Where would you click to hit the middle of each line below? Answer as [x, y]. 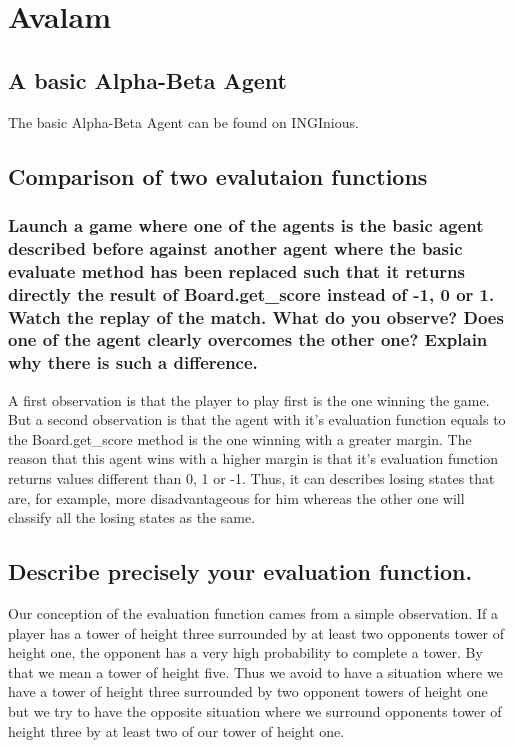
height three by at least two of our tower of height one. [176, 730]
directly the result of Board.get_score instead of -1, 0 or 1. [251, 293]
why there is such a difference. [133, 362]
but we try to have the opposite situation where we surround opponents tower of [255, 711]
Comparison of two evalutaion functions [218, 175]
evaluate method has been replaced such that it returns [236, 270]
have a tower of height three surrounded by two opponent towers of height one [248, 691]
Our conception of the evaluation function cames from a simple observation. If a [253, 613]
